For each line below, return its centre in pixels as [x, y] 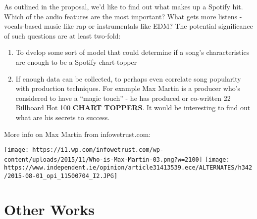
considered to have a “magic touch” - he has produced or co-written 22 [123, 98]
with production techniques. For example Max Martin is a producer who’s [128, 88]
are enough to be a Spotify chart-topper [76, 62]
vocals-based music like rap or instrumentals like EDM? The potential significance [128, 26]
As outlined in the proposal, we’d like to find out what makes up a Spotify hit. [124, 6]
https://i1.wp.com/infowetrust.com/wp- [98, 150]
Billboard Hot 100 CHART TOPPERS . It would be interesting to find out [133, 108]
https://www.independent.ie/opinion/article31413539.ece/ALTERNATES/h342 [128, 168]
